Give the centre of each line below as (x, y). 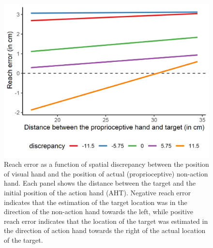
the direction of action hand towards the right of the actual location (105, 230)
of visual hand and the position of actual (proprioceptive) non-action (106, 173)
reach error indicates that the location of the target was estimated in (106, 221)
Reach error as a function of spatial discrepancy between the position (106, 164)
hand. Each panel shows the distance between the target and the (100, 183)
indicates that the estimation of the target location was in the (96, 202)
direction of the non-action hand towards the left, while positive (99, 212)
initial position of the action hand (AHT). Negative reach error (98, 192)
